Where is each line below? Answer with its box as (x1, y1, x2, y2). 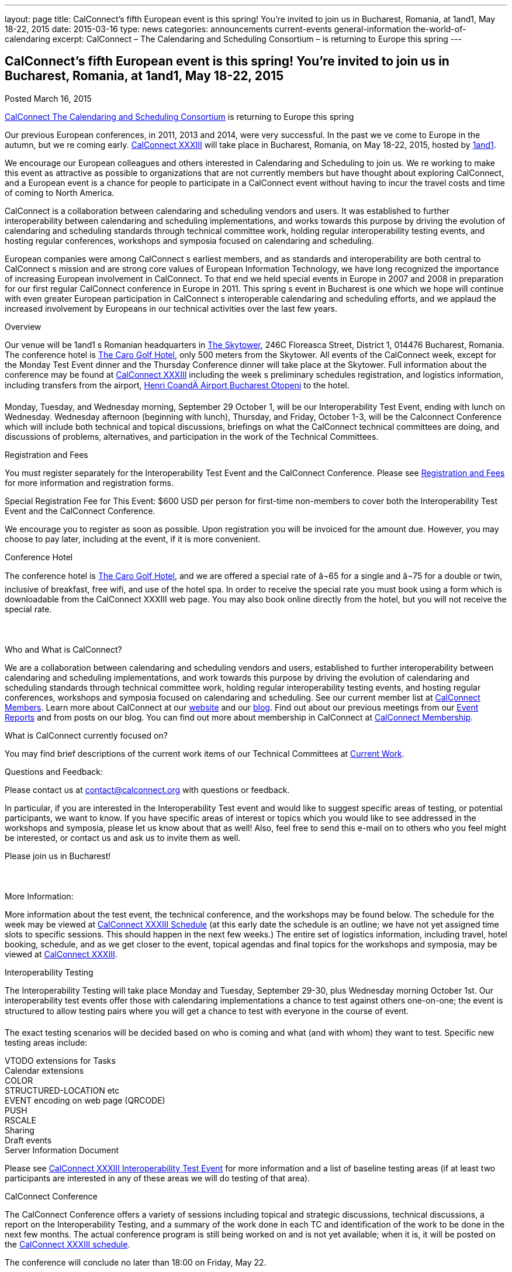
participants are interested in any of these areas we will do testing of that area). (5, 1173, 310, 1183)
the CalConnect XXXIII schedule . (5, 1239, 130, 1249)
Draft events (5, 1135, 52, 1145)
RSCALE (5, 1115, 36, 1125)
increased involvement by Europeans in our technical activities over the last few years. (5, 303, 337, 313)
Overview (5, 321, 41, 332)
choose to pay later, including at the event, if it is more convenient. (5, 533, 261, 544)
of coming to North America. (5, 187, 115, 198)
